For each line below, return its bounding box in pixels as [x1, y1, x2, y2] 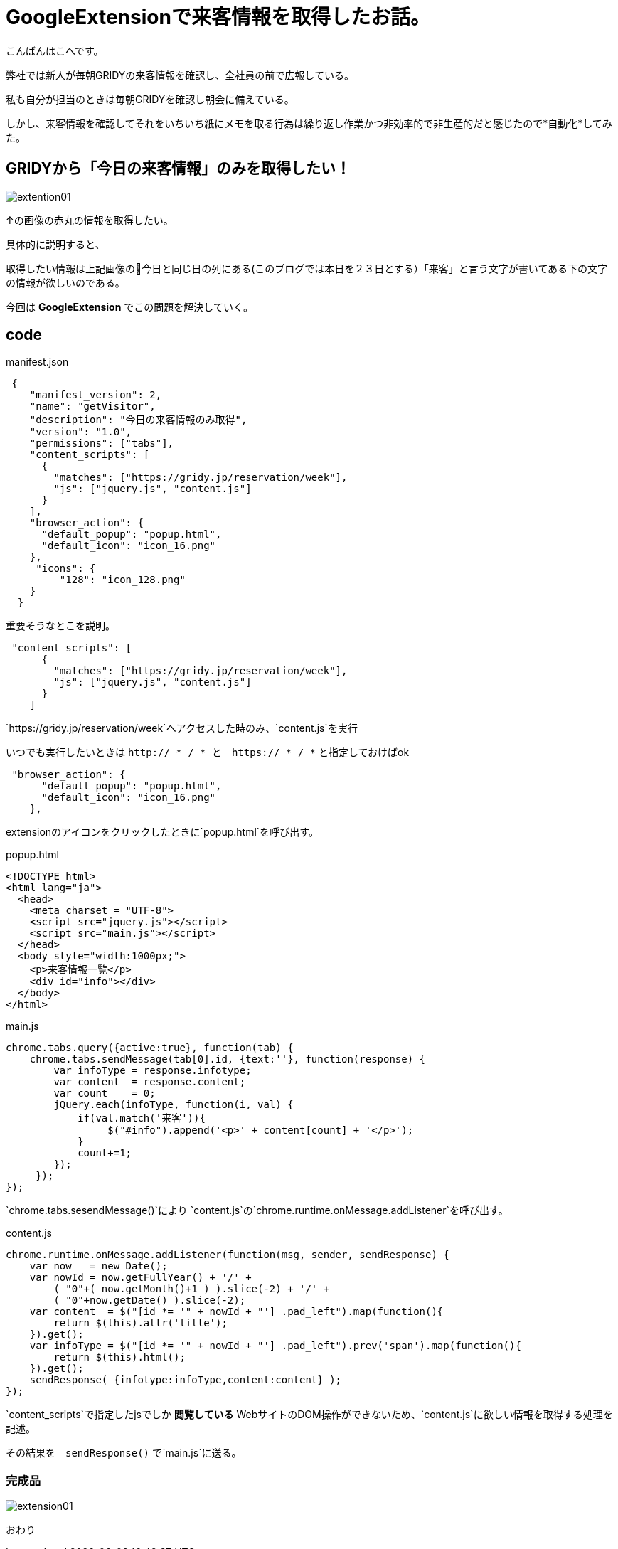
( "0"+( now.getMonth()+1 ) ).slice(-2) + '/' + [53, 1283, 330, 1295]
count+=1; [78, 1147, 132, 1159]
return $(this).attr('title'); [53, 1317, 228, 1329]
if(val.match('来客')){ [78, 1112, 206, 1124]
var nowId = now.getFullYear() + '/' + [29, 1272, 252, 1284]
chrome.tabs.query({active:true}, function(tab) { [6, 1042, 294, 1054]
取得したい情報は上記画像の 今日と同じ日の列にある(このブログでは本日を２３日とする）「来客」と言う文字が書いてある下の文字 [6, 262, 608, 275]
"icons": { [36, 563, 96, 575]
